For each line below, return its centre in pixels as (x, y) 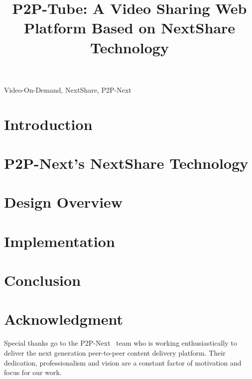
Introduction (48, 124)
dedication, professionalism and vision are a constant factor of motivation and (123, 362)
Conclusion (43, 280)
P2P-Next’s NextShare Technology (126, 163)
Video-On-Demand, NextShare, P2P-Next (68, 89)
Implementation (60, 241)
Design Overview (63, 202)
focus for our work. (33, 372)
